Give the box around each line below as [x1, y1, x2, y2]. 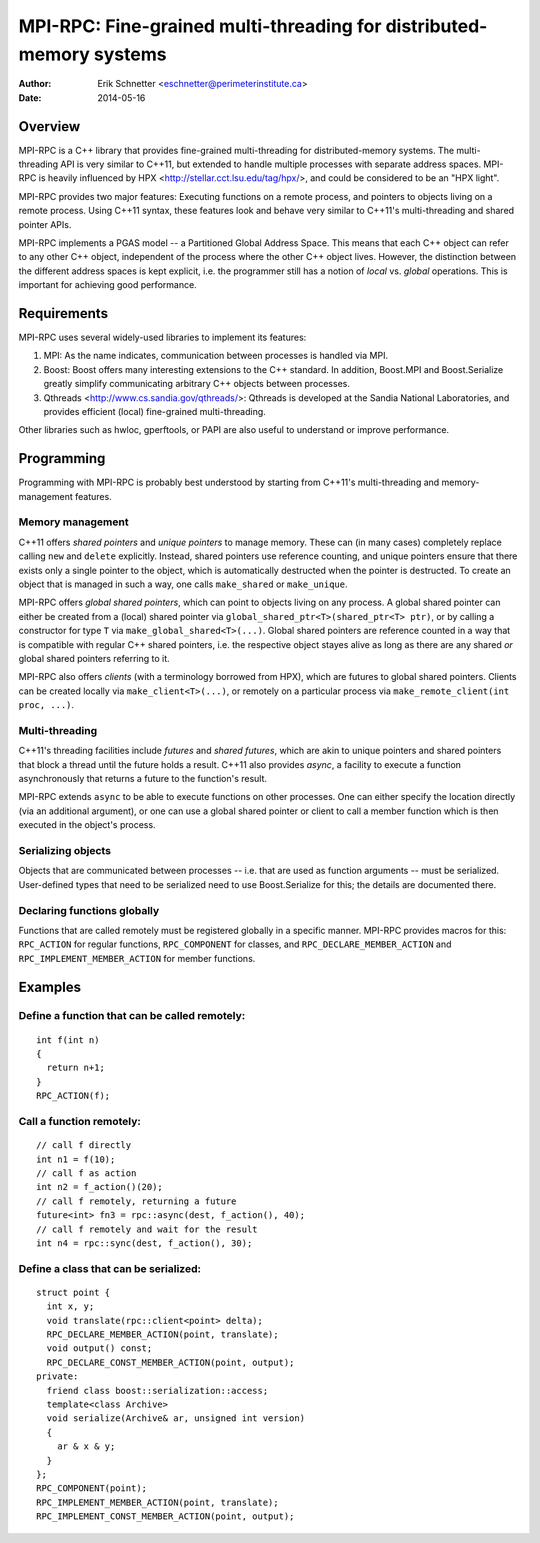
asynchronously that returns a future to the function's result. [18, 773, 268, 785]
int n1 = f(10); [36, 1153, 116, 1165]
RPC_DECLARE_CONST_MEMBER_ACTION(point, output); [46, 1356, 295, 1368]
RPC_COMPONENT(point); [36, 1483, 148, 1494]
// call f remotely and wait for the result [36, 1223, 259, 1235]
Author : [18, 78, 52, 90]
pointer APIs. [18, 218, 72, 230]
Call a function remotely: [18, 1114, 142, 1128]
